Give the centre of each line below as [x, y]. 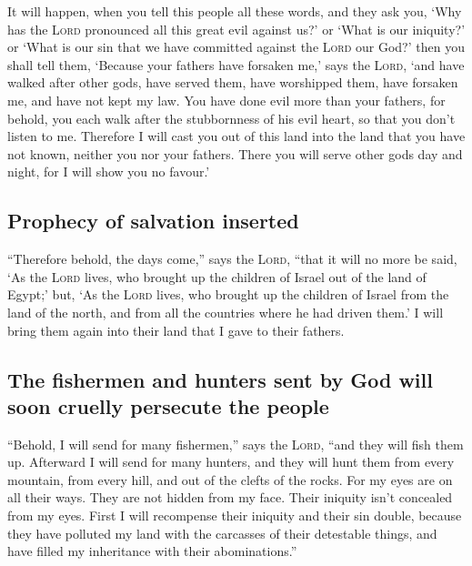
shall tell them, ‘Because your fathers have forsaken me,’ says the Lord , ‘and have [236, 64]
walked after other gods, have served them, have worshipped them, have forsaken [233, 82]
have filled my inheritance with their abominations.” [152, 551]
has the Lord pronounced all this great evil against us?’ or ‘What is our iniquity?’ [236, 29]
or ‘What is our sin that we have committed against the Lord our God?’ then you [236, 47]
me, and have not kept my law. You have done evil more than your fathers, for [226, 100]
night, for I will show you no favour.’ [109, 172]
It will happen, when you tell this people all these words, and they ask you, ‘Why [235, 11]
